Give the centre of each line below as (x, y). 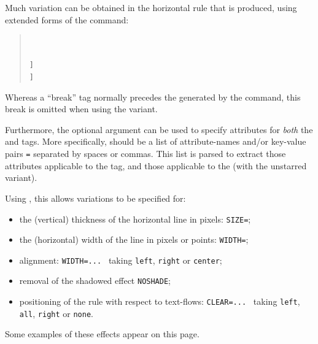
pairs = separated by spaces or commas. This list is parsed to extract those (145, 154)
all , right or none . (56, 313)
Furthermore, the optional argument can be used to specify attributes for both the (159, 129)
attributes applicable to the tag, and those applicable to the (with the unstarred (156, 165)
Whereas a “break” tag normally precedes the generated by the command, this (153, 97)
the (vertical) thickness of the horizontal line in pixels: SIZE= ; (135, 219)
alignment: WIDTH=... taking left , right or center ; (121, 260)
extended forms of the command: (67, 19)
